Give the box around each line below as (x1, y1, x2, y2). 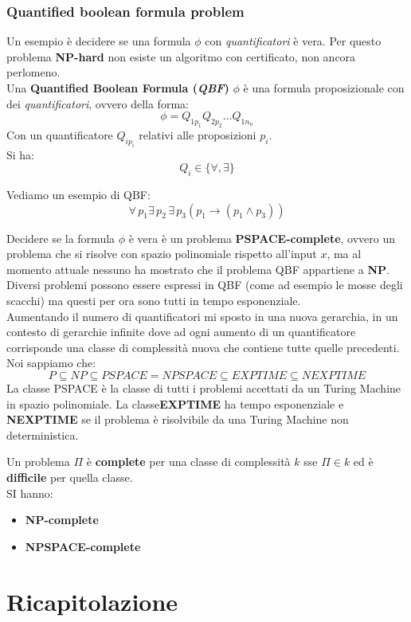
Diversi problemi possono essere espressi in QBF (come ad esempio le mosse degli (6, 276, 403, 293)
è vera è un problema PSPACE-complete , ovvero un (128, 229, 396, 246)
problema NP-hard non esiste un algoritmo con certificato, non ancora (6, 48, 356, 65)
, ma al (327, 245, 362, 262)
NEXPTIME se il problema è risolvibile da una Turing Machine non (6, 411, 349, 428)
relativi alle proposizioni (139, 126, 256, 143)
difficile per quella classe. (6, 468, 133, 485)
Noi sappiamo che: (6, 354, 96, 371)
